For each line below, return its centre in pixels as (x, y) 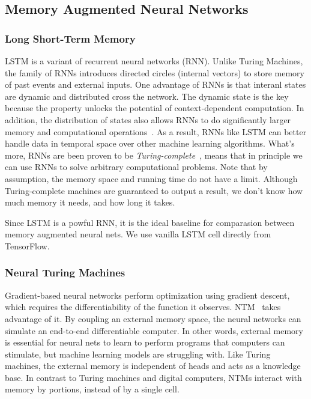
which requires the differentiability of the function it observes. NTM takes (143, 307)
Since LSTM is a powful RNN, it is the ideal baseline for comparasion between (150, 222)
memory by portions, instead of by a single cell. (92, 389)
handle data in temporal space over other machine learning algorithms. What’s (150, 143)
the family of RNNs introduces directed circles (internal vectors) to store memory (155, 72)
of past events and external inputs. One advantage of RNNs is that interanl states (155, 84)
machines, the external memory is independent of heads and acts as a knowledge (153, 366)
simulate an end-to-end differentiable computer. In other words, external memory (154, 330)
